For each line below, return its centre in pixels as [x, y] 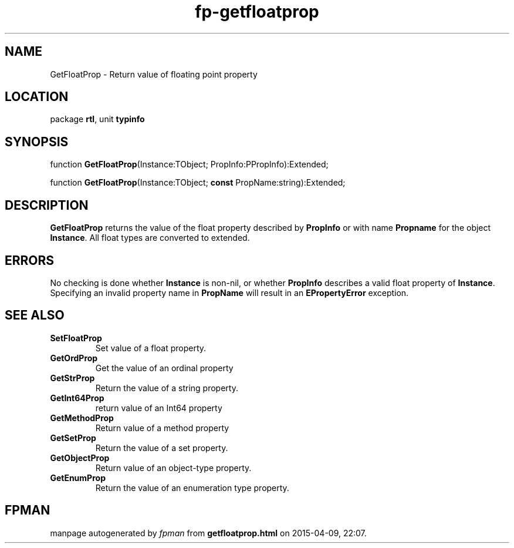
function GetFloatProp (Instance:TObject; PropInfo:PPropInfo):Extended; [189, 164]
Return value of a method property [162, 428]
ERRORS [30, 260]
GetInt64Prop [77, 398]
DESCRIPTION [47, 205]
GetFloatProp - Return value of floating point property [154, 74]
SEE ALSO [35, 315]
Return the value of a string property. [167, 388]
